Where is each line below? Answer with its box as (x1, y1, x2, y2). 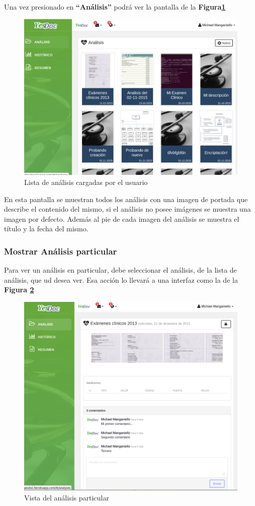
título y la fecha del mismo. (4, 223, 89, 234)
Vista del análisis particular (24, 492, 109, 502)
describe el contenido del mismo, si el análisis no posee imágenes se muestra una (4, 204, 251, 214)
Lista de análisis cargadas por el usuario (24, 176, 148, 187)
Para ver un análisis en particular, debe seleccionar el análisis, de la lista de (4, 265, 237, 275)
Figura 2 (4, 284, 34, 295)
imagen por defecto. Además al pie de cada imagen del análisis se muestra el (4, 213, 239, 224)
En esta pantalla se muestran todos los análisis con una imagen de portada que (4, 194, 248, 204)
